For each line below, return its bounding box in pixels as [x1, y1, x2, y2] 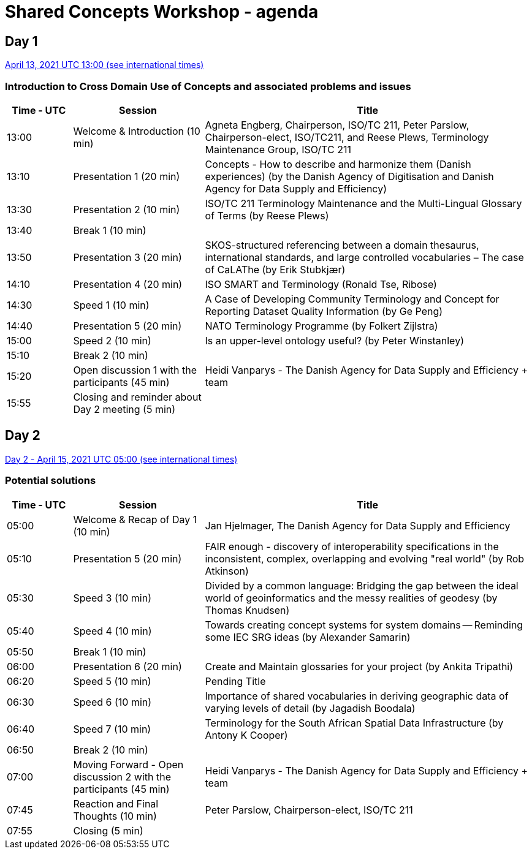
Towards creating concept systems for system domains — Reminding [205, 618, 523, 631]
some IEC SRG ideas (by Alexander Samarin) [205, 630, 411, 643]
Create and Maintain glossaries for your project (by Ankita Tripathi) [205, 660, 514, 673]
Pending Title [205, 675, 266, 687]
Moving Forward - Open [73, 758, 184, 771]
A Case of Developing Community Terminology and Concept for [205, 292, 500, 305]
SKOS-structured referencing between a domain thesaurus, [205, 238, 479, 251]
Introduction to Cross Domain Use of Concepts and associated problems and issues [5, 80, 411, 93]
